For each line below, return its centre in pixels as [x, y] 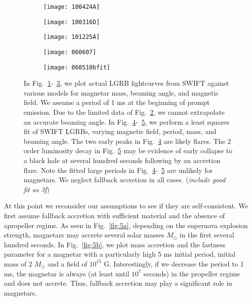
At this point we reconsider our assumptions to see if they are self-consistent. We [126, 206]
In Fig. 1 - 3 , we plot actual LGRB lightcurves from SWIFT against [126, 83]
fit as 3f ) [37, 189]
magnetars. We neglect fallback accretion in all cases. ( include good [125, 180]
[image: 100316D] [72, 22]
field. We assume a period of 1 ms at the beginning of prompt [117, 102]
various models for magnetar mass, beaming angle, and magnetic [121, 92]
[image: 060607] [70, 52]
